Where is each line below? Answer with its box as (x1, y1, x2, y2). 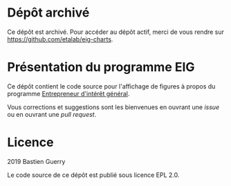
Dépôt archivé (7, 5, 90, 21)
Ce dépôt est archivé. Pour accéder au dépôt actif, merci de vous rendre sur (7, 28, 225, 36)
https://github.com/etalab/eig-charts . (7, 35, 113, 43)
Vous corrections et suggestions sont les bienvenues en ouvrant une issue (7, 102, 220, 111)
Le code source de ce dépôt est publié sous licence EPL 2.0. (7, 171, 180, 179)
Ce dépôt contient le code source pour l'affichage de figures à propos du (7, 82, 216, 91)
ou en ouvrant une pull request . (7, 110, 97, 118)
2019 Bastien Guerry (7, 157, 66, 165)
